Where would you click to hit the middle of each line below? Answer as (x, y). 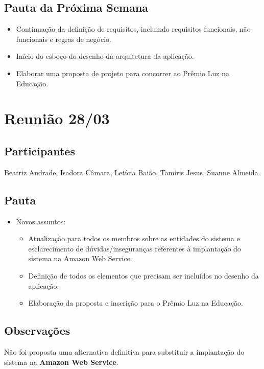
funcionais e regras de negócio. (64, 39)
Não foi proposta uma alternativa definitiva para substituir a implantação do (124, 351)
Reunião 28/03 (57, 118)
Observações (37, 330)
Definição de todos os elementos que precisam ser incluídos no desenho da (143, 275)
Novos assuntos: (41, 221)
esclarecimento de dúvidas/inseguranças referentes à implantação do (135, 248)
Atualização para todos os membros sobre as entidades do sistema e (134, 238)
